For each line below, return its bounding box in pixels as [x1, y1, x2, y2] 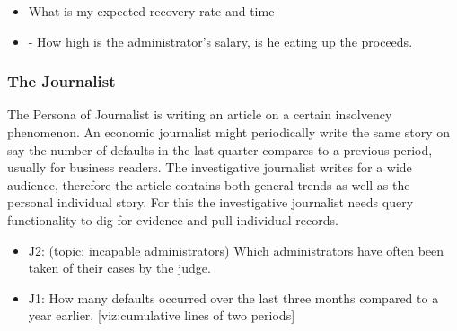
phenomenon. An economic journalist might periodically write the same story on [7, 123, 451, 141]
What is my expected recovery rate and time [28, 2, 275, 20]
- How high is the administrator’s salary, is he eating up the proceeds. [28, 31, 413, 50]
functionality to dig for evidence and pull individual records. [7, 210, 338, 229]
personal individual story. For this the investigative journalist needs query [7, 193, 414, 212]
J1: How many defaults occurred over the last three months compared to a [28, 288, 439, 307]
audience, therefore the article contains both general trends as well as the [7, 175, 410, 194]
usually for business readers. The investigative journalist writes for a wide [7, 158, 412, 177]
